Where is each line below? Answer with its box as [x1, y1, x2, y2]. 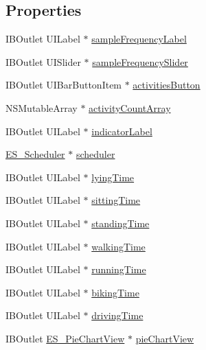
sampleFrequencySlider [92, 54, 188, 69]
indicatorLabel [91, 124, 152, 138]
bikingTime [91, 285, 139, 299]
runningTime [91, 262, 146, 277]
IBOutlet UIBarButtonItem [5, 78, 122, 92]
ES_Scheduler [5, 147, 65, 161]
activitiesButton [133, 78, 201, 92]
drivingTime [91, 308, 144, 323]
